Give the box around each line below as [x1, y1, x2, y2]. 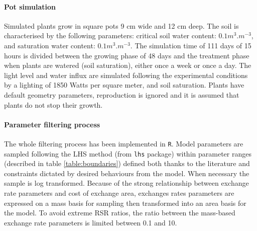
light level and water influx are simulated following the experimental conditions [4, 69, 248, 80]
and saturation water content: [4, 40, 95, 50]
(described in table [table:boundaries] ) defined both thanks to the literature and [4, 158, 250, 169]
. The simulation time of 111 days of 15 [130, 40, 251, 50]
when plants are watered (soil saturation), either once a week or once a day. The [4, 60, 251, 70]
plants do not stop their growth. [4, 99, 103, 110]
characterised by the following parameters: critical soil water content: [4, 30, 216, 41]
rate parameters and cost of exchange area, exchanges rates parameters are [4, 188, 234, 198]
